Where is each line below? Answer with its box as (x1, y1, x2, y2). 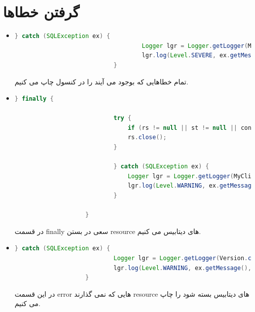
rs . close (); (127, 134, 167, 141)
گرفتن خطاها (3, 1, 79, 22)
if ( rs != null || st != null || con (127, 124, 252, 131)
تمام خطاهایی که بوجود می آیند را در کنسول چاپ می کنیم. (14, 76, 188, 86)
